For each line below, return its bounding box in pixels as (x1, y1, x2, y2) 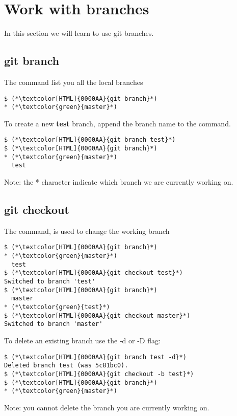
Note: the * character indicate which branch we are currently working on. (4, 177, 233, 187)
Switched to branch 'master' (4, 320, 103, 328)
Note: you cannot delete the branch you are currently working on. (4, 402, 209, 412)
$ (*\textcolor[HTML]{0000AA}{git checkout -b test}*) (4, 370, 194, 378)
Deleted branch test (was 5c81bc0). (4, 362, 128, 369)
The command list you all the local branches (4, 76, 143, 87)
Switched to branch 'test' (4, 278, 95, 286)
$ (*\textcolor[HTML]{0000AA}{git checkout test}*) (4, 269, 183, 277)
